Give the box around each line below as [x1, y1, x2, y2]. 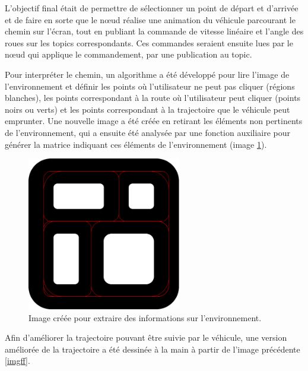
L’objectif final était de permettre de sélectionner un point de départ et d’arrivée [5, 2, 299, 14]
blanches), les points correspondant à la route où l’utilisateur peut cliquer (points [5, 91, 301, 104]
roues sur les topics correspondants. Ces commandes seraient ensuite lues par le [5, 36, 293, 49]
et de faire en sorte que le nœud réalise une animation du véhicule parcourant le [5, 13, 296, 26]
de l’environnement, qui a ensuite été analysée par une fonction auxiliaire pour [5, 126, 291, 138]
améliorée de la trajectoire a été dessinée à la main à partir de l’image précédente [5, 343, 300, 355]
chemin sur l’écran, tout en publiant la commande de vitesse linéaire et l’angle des [5, 25, 304, 37]
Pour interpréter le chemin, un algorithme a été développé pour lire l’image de [5, 68, 290, 80]
